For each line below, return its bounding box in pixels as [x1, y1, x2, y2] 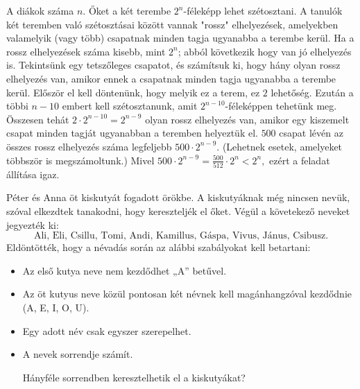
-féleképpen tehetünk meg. [225, 98, 337, 113]
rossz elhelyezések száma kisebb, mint [6, 44, 166, 58]
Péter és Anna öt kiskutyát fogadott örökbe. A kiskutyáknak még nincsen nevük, [6, 190, 350, 205]
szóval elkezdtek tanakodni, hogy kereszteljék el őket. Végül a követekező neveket [6, 204, 350, 218]
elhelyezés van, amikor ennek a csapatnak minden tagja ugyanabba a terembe [6, 71, 336, 85]
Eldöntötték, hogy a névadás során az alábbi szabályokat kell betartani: [6, 240, 311, 254]
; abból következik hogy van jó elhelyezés [178, 44, 352, 58]
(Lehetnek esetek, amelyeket [222, 139, 343, 153]
